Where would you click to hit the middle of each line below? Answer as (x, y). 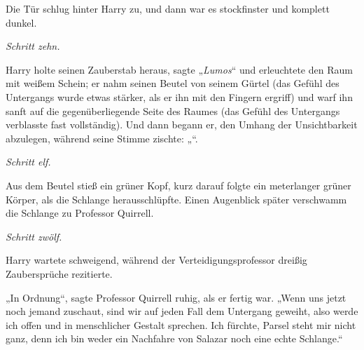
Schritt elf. (28, 162)
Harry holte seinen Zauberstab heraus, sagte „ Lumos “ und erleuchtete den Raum (179, 69)
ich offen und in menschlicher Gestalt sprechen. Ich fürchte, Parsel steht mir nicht (181, 324)
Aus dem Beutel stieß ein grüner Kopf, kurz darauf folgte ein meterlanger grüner (178, 185)
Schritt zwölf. (34, 236)
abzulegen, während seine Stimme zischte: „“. (102, 138)
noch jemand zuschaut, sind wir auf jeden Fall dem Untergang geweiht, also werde (182, 311)
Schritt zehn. (33, 46)
